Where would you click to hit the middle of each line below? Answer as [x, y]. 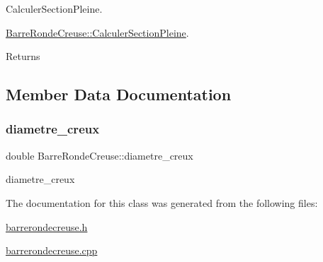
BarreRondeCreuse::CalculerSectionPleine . [97, 32]
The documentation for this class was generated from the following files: [162, 202]
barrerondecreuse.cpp [52, 250]
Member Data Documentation [119, 94]
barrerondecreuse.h [47, 226]
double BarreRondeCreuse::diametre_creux [100, 155]
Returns [23, 56]
